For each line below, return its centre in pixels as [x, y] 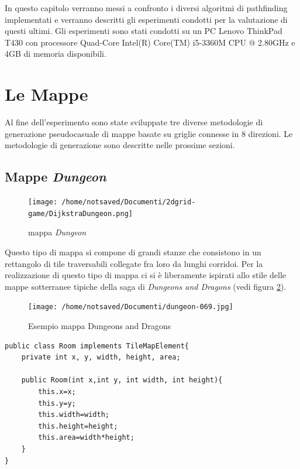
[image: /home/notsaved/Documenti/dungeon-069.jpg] [131, 307]
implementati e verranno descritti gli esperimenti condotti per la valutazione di [146, 19]
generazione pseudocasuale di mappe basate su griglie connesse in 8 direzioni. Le [149, 133]
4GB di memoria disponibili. [56, 54]
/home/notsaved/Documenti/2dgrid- [129, 202]
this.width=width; [74, 415]
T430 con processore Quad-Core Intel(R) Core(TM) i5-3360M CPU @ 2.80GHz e [150, 42]
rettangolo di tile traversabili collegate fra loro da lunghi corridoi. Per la [134, 263]
